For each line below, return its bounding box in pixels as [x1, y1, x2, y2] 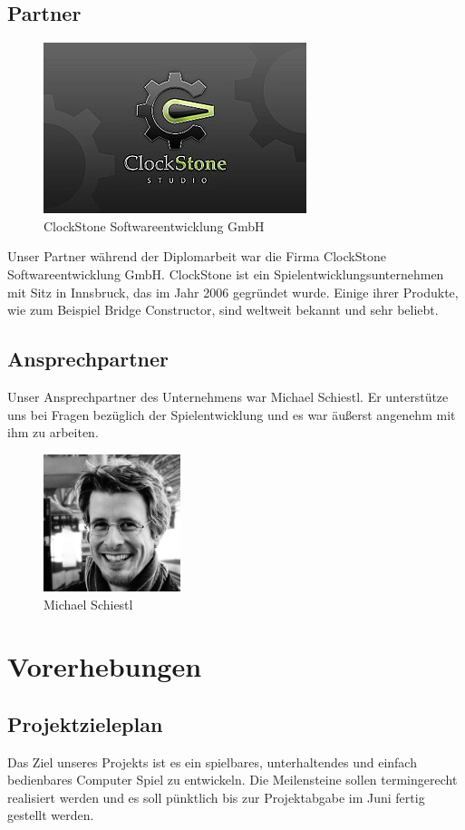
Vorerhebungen [7, 648, 202, 685]
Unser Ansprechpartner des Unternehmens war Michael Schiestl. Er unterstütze [7, 386, 449, 405]
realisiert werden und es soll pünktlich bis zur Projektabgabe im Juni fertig [7, 787, 425, 806]
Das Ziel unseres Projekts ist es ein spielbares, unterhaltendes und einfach [7, 752, 417, 771]
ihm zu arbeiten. [7, 423, 99, 442]
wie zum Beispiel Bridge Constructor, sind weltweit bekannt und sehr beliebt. [7, 300, 439, 319]
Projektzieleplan [7, 709, 163, 737]
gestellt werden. [7, 806, 94, 825]
